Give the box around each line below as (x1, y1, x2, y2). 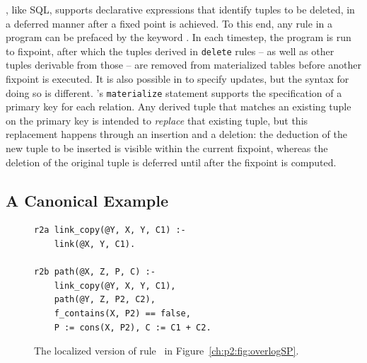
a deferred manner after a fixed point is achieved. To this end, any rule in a (6, 16, 332, 30)
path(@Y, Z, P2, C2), (54, 294, 156, 305)
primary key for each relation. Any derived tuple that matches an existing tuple (6, 99, 351, 114)
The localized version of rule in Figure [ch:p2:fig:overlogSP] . (34, 343, 299, 358)
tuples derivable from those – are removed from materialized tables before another (6, 57, 361, 72)
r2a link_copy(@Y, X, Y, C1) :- (34, 225, 186, 236)
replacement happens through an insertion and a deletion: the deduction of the (6, 127, 347, 142)
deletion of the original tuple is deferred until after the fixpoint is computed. (6, 154, 337, 169)
